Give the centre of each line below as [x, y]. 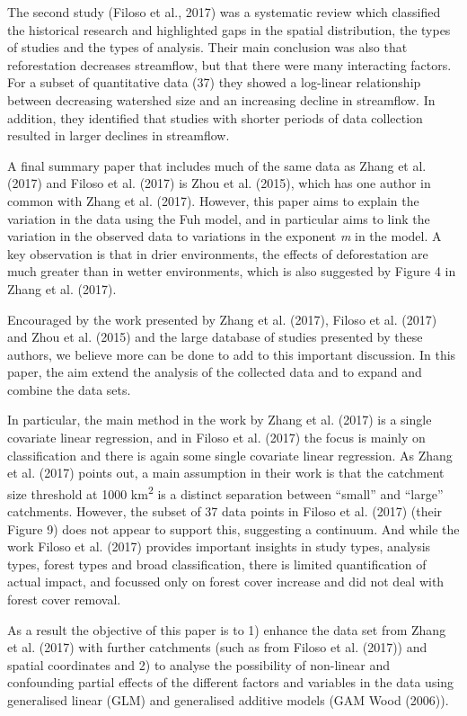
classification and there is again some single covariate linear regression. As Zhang [230, 455]
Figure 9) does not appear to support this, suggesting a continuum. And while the [233, 528]
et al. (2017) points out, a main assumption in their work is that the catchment [226, 473]
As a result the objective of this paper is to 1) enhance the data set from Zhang [227, 629]
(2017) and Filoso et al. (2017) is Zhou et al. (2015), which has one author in [219, 183]
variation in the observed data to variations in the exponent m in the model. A [225, 236]
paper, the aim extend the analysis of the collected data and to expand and [215, 372]
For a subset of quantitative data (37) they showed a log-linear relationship [214, 82]
